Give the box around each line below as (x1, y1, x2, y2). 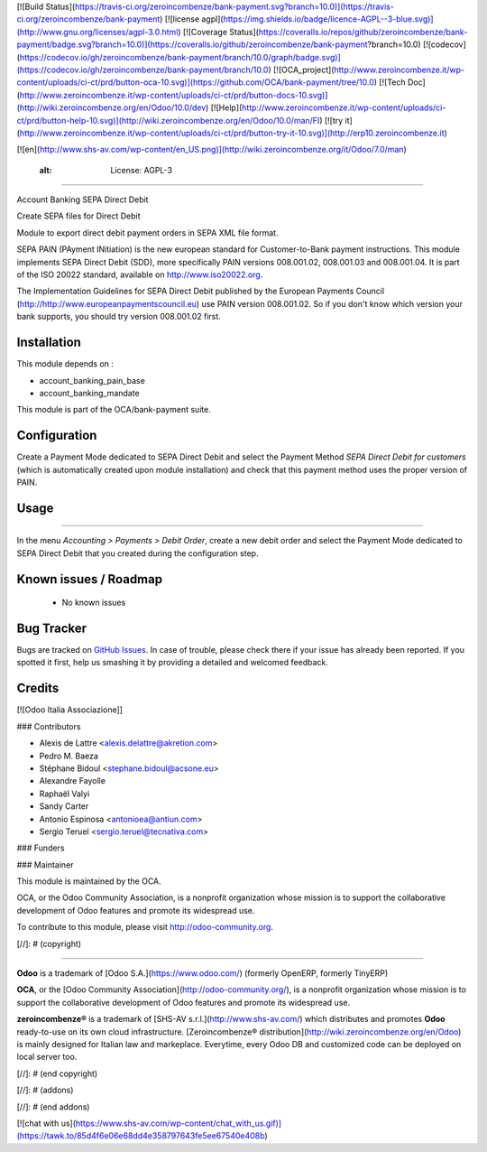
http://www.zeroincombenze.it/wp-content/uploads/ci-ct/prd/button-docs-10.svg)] (19, 89, 328, 100)
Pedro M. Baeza (39, 750, 99, 761)
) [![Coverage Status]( (177, 26, 259, 37)
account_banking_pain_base (39, 375, 146, 386)
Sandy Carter (39, 801, 89, 812)
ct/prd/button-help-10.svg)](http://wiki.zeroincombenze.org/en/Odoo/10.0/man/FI (16, 115, 320, 125)
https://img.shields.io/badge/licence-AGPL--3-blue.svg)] (223, 14, 434, 24)
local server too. (16, 1052, 78, 1063)
